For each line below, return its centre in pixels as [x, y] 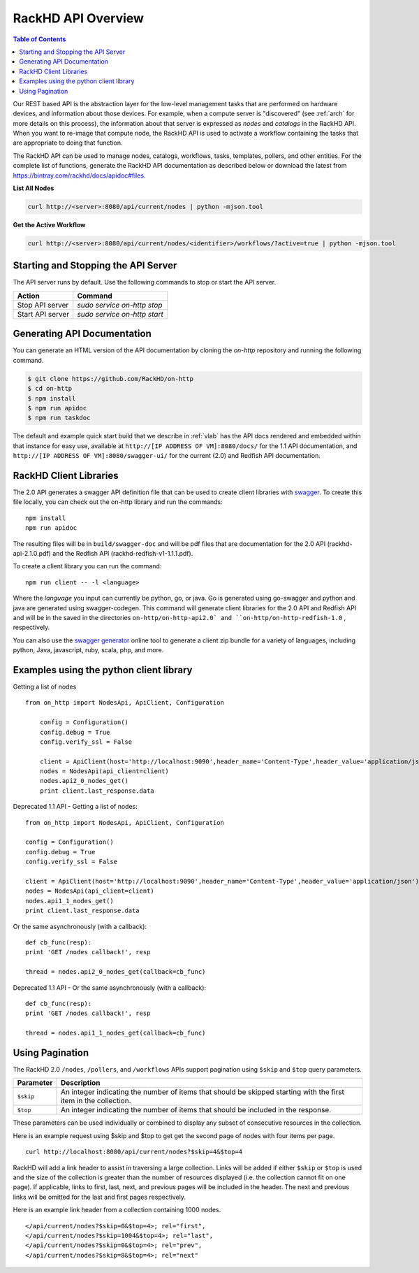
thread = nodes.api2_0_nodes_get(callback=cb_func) [116, 972]
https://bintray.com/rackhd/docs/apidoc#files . [79, 175]
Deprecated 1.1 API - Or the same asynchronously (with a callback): [109, 987]
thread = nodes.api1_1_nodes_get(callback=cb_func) [116, 1033]
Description [80, 1083]
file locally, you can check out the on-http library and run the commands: [118, 502]
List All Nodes [34, 188]
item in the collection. [96, 1101]
